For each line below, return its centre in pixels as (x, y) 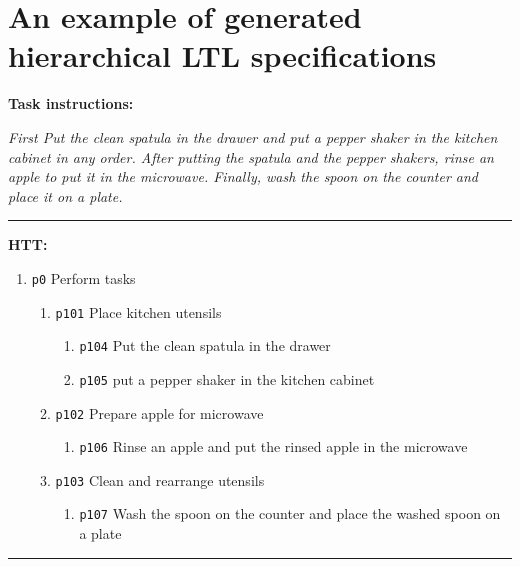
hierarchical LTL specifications (222, 55)
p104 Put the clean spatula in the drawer (205, 345)
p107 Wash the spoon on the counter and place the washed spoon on (290, 513)
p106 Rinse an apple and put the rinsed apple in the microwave (273, 446)
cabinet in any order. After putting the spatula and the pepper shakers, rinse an (251, 156)
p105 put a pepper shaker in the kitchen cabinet (227, 378)
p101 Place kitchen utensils (138, 311)
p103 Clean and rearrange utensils (160, 479)
